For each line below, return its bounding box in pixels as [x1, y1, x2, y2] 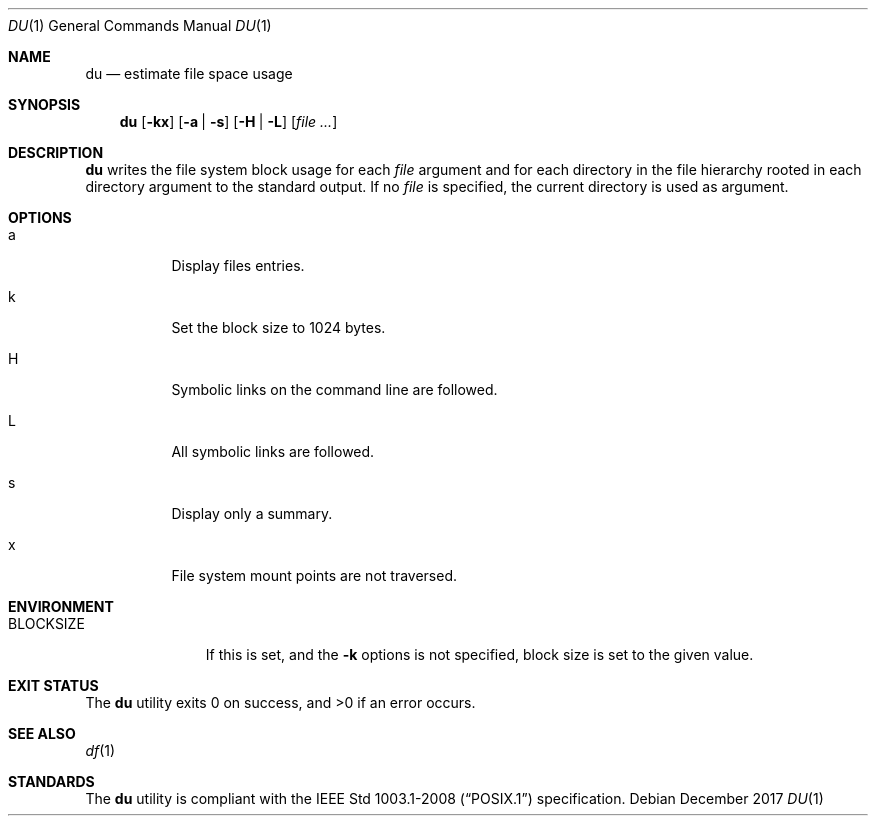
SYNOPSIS [8, 96, 81, 113]
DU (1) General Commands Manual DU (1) [8, 17, 272, 34]
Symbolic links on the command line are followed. [171, 381, 498, 398]
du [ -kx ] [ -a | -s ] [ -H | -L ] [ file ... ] [119, 113, 338, 130]
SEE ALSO [8, 725, 76, 742]
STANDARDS [8, 773, 95, 790]
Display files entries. [171, 257, 305, 274]
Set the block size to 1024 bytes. [171, 319, 386, 336]
